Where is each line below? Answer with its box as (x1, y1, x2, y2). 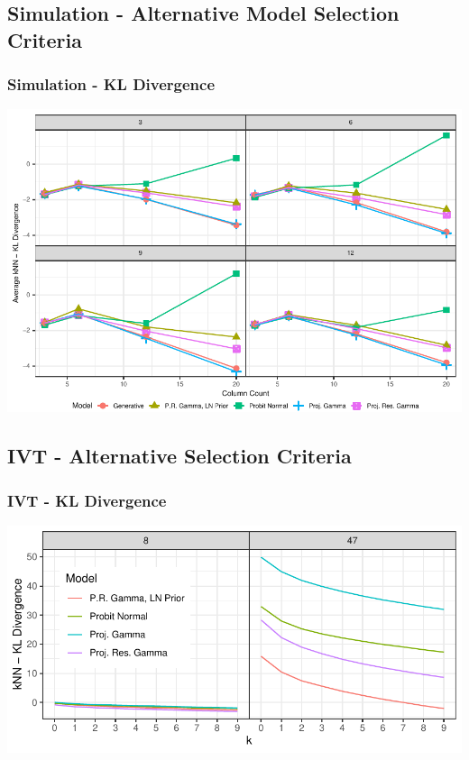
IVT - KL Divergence (7, 489, 167, 511)
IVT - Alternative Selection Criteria (7, 442, 352, 470)
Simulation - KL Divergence (7, 73, 216, 96)
